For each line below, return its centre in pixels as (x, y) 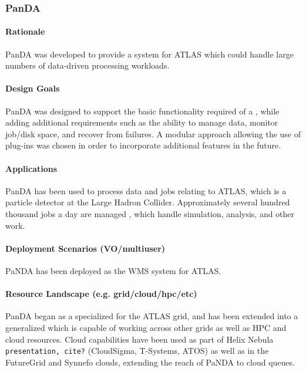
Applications (31, 168)
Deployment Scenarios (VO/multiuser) (85, 248)
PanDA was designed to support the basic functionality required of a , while (142, 111)
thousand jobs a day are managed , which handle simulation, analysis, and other (150, 213)
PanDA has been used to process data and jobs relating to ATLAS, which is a (146, 190)
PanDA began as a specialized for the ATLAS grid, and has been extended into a (152, 316)
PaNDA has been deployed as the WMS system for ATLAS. (113, 270)
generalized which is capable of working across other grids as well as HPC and (146, 327)
